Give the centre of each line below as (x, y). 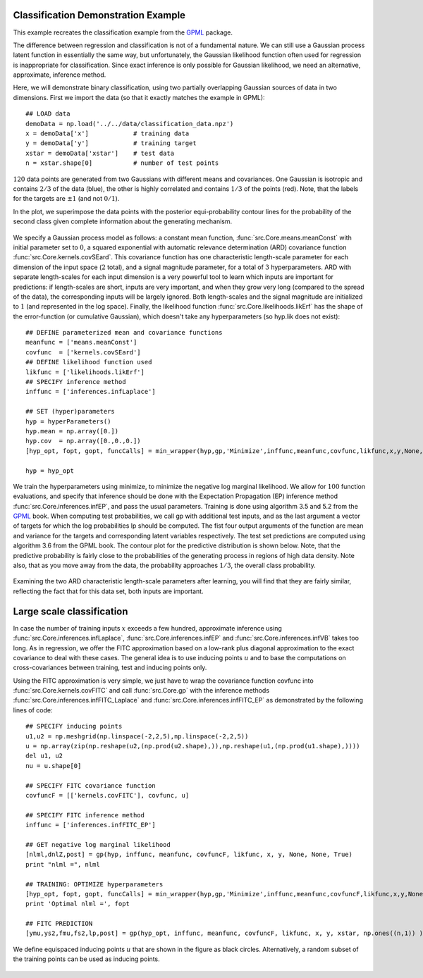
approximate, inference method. (60, 75)
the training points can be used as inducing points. (86, 959)
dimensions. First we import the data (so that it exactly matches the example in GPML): (139, 97)
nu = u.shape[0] (54, 766)
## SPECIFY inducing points (74, 726)
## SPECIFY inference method (76, 382)
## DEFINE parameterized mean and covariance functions (124, 333)
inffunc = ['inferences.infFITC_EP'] (91, 825)
